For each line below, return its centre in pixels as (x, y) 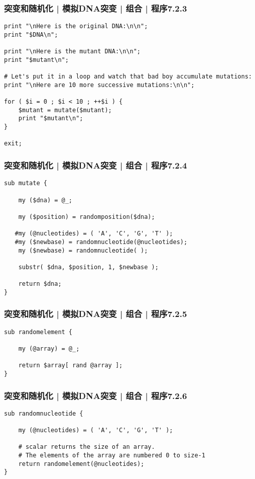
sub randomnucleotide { (44, 413)
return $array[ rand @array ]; (71, 366)
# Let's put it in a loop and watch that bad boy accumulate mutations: (128, 77)
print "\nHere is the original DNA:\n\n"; (76, 26)
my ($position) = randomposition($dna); (87, 217)
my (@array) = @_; (49, 349)
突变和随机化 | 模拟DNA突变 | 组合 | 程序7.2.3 (96, 8)
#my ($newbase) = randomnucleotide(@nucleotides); (101, 242)
